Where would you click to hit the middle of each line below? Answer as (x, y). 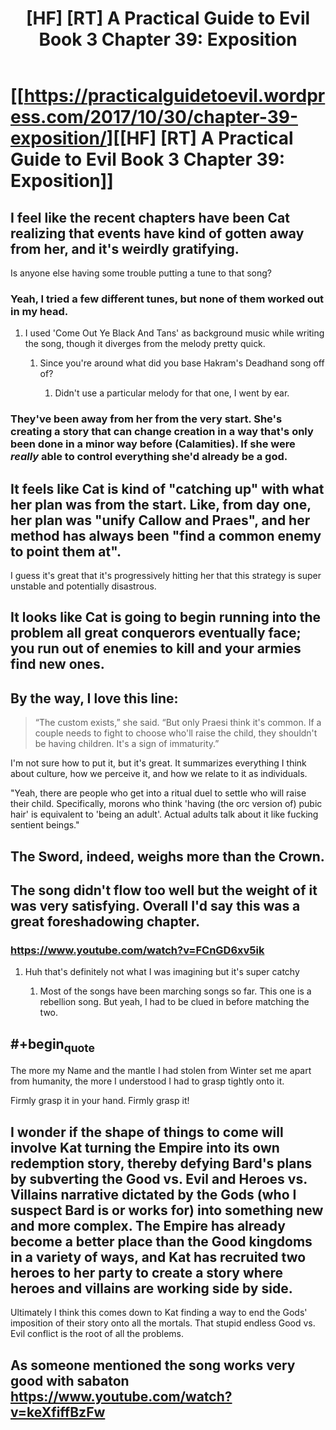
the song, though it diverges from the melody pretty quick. (145, 344)
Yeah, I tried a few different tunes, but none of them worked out (167, 299)
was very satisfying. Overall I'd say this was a (155, 906)
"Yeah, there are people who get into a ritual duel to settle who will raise (158, 793)
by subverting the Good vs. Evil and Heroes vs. (159, 1178)
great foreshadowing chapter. (105, 922)
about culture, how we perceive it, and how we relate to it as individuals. (159, 774)
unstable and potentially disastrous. (83, 586)
